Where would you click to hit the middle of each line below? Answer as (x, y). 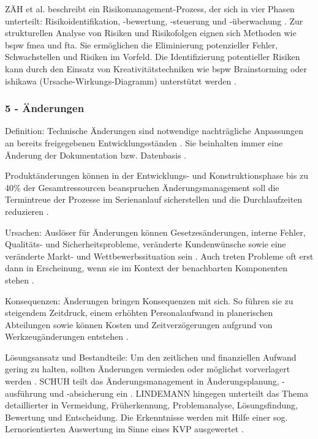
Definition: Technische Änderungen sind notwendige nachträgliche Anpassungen (154, 131)
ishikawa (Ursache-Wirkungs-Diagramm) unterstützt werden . (121, 81)
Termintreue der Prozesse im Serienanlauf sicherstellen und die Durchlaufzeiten (154, 199)
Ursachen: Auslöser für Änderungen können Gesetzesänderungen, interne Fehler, (155, 232)
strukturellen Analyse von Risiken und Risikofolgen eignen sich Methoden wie (151, 33)
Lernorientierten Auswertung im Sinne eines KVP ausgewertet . (124, 429)
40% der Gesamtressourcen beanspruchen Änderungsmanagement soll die (142, 187)
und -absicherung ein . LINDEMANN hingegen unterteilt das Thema (179, 393)
